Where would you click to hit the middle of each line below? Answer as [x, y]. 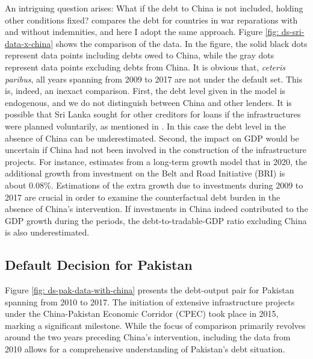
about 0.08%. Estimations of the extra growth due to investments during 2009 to [154, 185]
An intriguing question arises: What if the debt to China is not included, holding [154, 8]
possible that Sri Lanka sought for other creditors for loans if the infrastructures [153, 114]
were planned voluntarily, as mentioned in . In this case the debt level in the [145, 126]
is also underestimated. [47, 232]
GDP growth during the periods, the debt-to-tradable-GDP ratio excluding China [156, 220]
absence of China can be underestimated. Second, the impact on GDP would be [152, 138]
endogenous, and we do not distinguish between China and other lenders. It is [148, 102]
